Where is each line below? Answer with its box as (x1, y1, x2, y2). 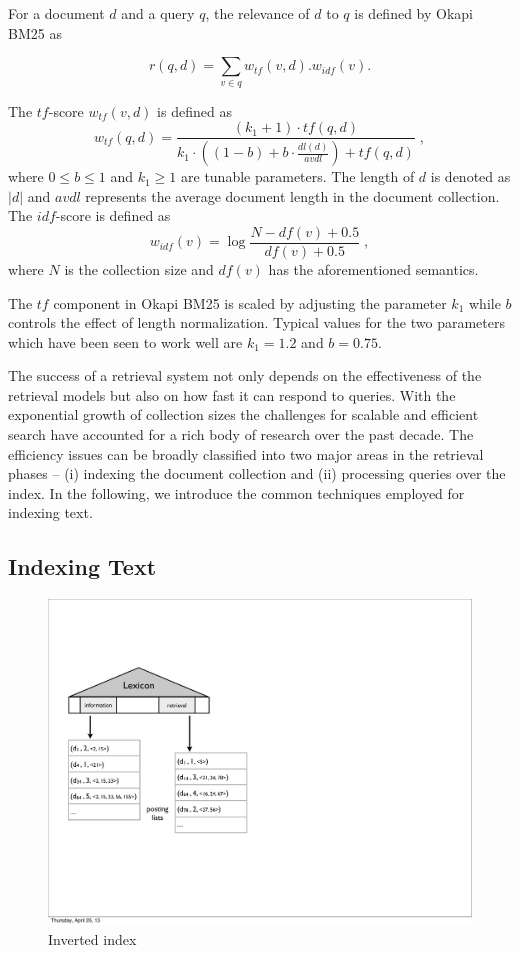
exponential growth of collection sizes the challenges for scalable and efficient (8, 404, 479, 425)
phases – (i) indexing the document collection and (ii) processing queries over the (8, 463, 506, 484)
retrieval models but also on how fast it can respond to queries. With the (8, 384, 456, 405)
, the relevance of (205, 3, 310, 23)
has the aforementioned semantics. (268, 258, 479, 279)
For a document (8, 3, 105, 23)
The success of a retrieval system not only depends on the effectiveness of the (8, 365, 482, 386)
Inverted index (48, 928, 137, 949)
